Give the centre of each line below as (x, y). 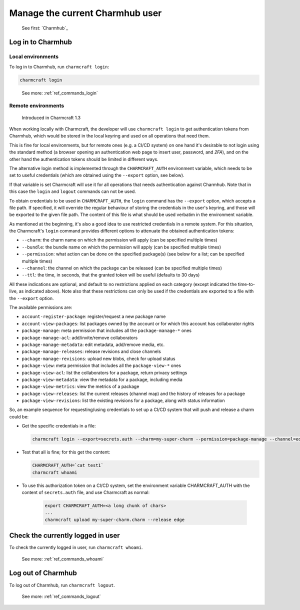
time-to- (246, 284)
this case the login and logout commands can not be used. (72, 191)
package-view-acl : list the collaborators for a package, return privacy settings (104, 372)
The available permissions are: (41, 307)
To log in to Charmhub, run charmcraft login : (59, 66)
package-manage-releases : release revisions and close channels (91, 351)
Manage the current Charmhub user (85, 13)
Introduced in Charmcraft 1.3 (51, 117)
